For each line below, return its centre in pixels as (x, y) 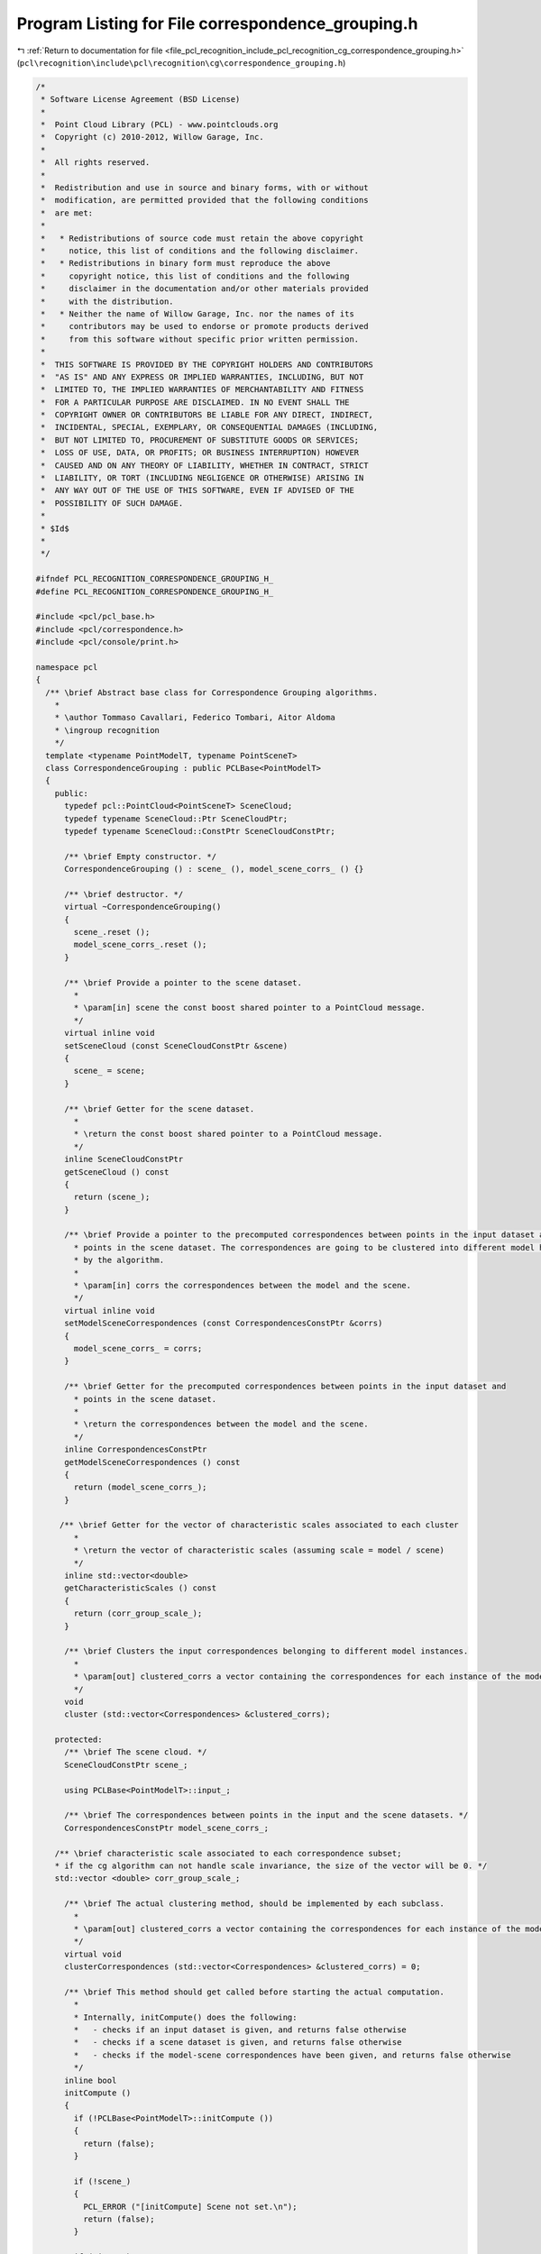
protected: (78, 1740)
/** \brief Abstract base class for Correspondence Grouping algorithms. (212, 692)
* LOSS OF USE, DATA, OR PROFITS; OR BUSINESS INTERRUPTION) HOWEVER (200, 453)
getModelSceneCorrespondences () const (152, 1462)
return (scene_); (112, 1197)
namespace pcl (67, 667)
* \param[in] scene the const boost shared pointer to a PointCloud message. (249, 1008)
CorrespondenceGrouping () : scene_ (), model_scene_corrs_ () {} (214, 869)
